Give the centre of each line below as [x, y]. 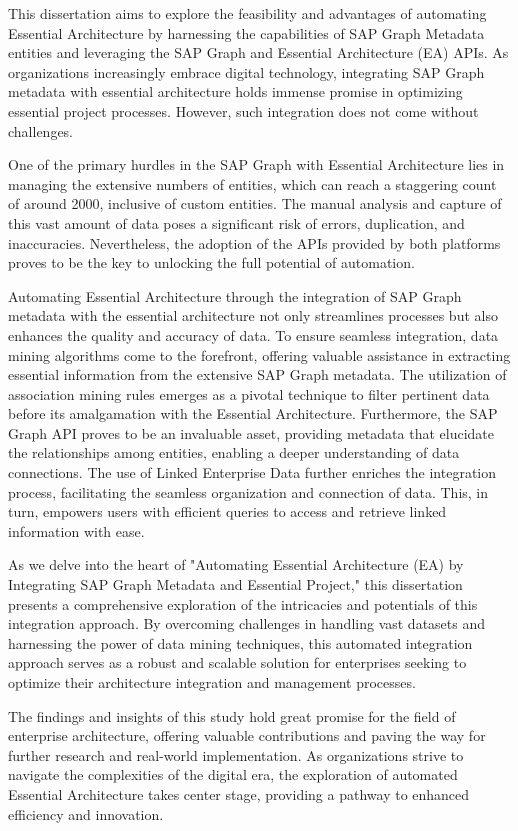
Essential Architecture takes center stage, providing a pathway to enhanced [239, 793]
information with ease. [76, 530]
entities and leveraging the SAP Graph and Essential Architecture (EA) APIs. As [258, 52]
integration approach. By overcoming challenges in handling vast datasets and [247, 623]
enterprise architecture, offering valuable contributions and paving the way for [247, 735]
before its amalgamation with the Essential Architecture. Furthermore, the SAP [253, 413]
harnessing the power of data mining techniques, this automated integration [240, 642]
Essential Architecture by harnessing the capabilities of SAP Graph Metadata [246, 32]
